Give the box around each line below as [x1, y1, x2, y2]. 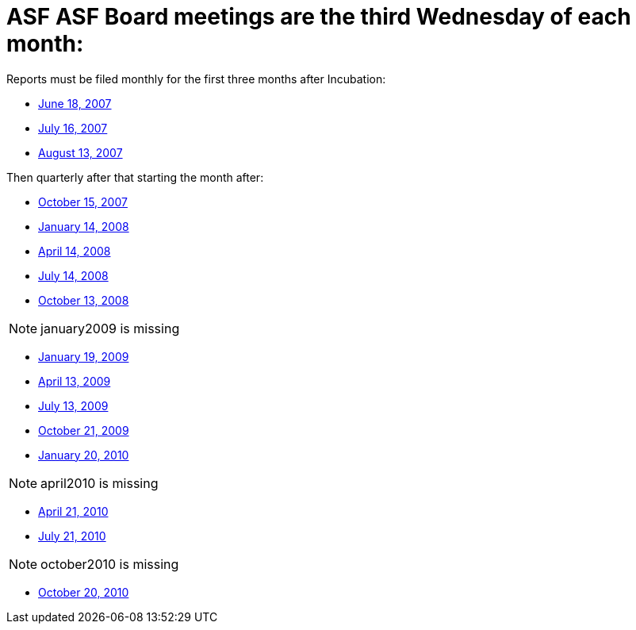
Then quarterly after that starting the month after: [6, 170, 264, 184]
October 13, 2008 [38, 293, 129, 307]
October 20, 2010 [38, 585, 129, 599]
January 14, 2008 [38, 219, 129, 233]
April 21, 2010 [38, 504, 109, 518]
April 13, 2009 [38, 374, 111, 388]
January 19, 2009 [38, 349, 129, 363]
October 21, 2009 [38, 423, 129, 437]
